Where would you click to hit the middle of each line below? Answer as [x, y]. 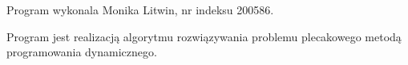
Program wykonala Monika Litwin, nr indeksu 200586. [140, 10]
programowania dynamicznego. [82, 52]
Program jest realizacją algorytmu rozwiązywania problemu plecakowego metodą [204, 36]
